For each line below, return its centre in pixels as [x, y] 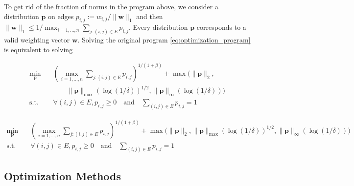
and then [150, 16]
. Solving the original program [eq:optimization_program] [164, 40]
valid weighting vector [37, 40]
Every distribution [160, 27]
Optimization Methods [63, 176]
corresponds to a [221, 27]
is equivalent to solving [38, 49]
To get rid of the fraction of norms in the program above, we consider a [111, 6]
